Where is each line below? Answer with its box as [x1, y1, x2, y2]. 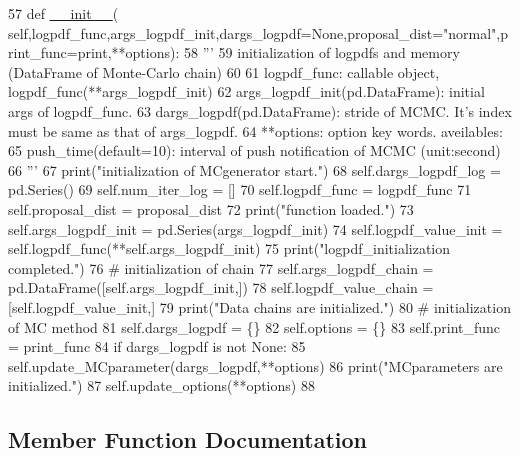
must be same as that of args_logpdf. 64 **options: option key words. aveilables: [8, 120, 503, 141]
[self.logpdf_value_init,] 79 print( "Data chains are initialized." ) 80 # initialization [8, 296, 511, 317]
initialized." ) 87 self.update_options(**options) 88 [8, 375, 315, 396]
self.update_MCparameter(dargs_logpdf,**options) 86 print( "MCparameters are [8, 355, 503, 376]
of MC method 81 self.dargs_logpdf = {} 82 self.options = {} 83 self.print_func [8, 316, 501, 337]
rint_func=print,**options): [8, 42, 180, 63]
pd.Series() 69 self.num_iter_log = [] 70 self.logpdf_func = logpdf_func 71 [8, 179, 472, 200]
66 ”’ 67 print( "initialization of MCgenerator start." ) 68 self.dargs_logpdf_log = [8, 159, 501, 180]
